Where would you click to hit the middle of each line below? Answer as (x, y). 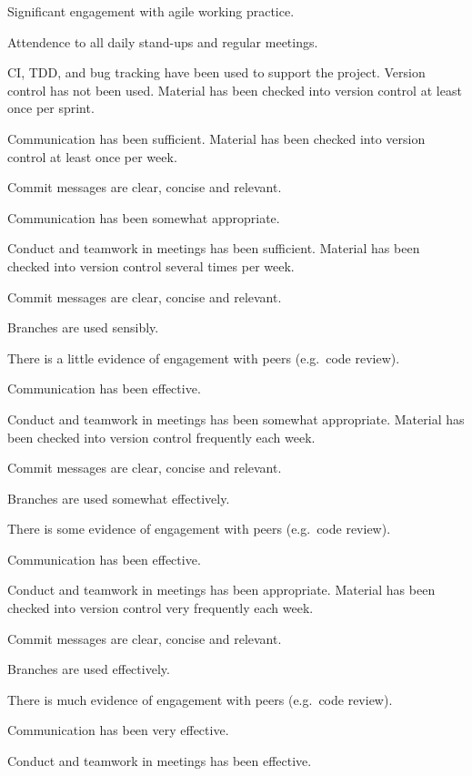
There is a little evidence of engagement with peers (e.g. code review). (204, 357)
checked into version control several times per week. (151, 265)
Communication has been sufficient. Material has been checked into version (216, 138)
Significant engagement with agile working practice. (151, 11)
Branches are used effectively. (89, 669)
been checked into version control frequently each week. (161, 437)
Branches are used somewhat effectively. (119, 498)
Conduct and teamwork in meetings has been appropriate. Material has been (221, 590)
